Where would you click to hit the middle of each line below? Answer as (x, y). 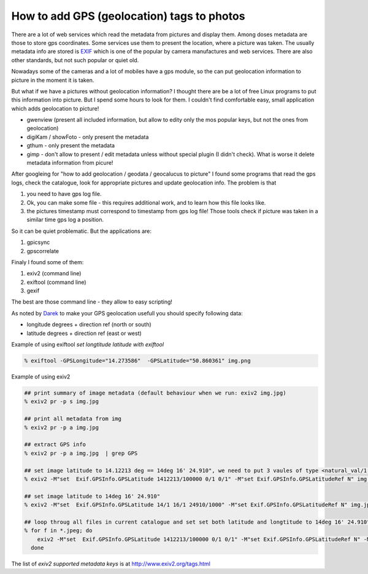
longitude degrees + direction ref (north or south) (89, 324)
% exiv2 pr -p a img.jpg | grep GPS (81, 453)
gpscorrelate (43, 251)
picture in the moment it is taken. (53, 80)
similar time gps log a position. (65, 220)
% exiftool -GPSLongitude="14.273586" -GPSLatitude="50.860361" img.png (137, 361)
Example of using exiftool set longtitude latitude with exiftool (88, 345)
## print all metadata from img (73, 419)
